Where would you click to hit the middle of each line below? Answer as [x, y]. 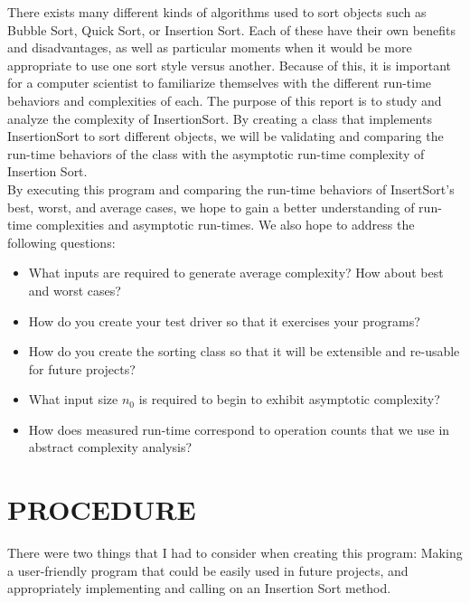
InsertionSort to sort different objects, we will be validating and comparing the [226, 136]
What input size [73, 399]
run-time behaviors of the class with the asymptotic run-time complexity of [216, 153]
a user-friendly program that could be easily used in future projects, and [208, 570]
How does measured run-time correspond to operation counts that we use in [239, 429]
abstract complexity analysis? [110, 447]
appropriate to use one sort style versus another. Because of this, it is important [230, 65]
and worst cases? [75, 290]
